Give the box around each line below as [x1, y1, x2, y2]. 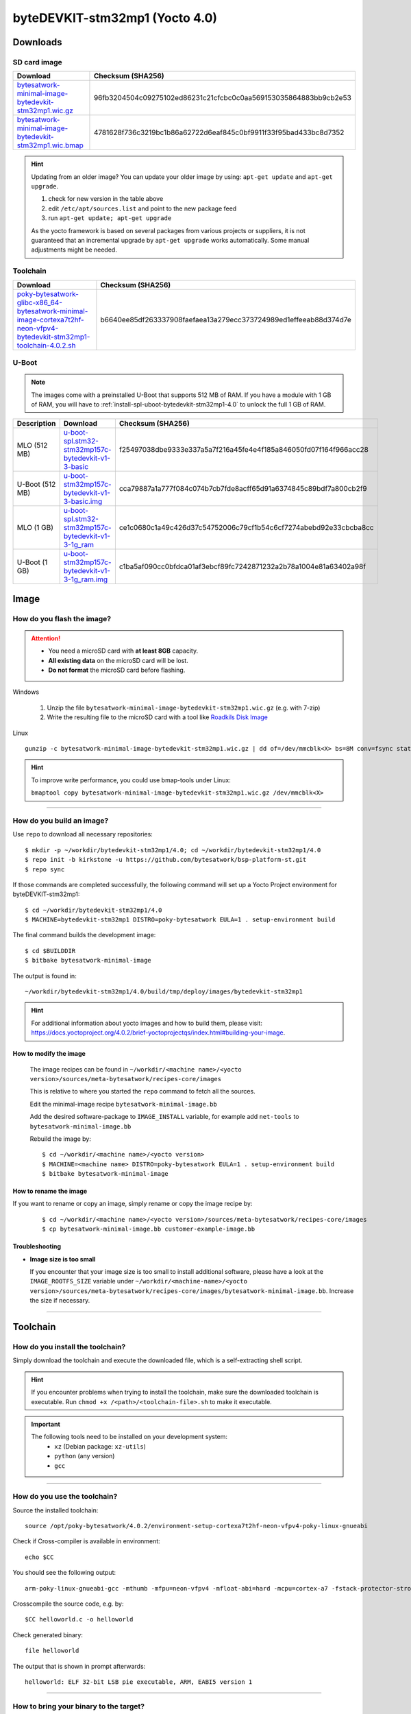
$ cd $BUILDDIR [25, 947, 76, 954]
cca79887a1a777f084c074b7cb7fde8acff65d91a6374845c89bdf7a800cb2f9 [119, 484, 367, 494]
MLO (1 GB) [16, 523, 54, 533]
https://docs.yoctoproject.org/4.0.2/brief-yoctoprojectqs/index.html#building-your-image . [31, 1028, 286, 1037]
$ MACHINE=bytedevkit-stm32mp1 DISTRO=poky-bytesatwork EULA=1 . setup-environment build [25, 916, 336, 924]
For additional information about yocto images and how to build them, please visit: [31, 1019, 263, 1027]
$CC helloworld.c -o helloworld [25, 1615, 134, 1624]
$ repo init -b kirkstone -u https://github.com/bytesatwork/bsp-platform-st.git [25, 856, 307, 864]
